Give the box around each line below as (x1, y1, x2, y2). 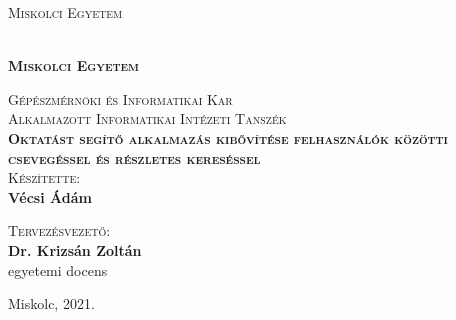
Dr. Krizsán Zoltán (8, 239, 142, 260)
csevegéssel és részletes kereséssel (8, 147, 261, 168)
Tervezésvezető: (8, 220, 111, 241)
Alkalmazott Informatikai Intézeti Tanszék (8, 108, 287, 129)
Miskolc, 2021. (8, 293, 95, 314)
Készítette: (8, 167, 81, 188)
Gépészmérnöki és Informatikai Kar (8, 88, 233, 109)
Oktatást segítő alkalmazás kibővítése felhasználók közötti (8, 127, 448, 148)
